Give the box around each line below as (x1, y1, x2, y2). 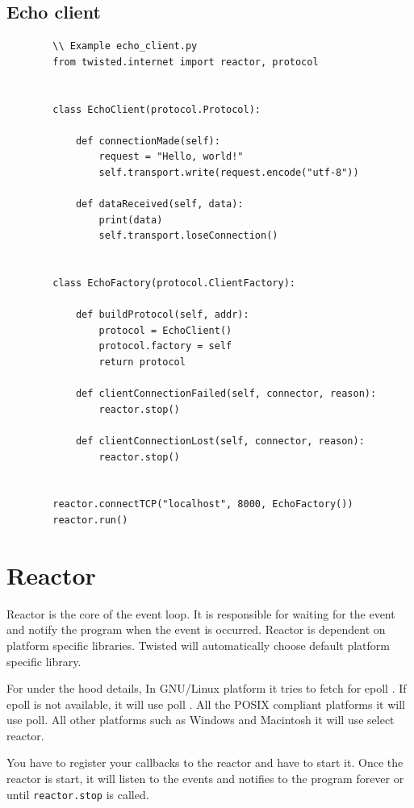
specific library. (6, 652, 82, 669)
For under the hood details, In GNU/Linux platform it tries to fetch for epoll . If (6, 680, 407, 697)
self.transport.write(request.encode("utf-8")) (98, 166, 359, 178)
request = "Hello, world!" (98, 151, 244, 163)
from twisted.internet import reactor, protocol (52, 56, 319, 68)
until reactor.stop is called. (6, 785, 149, 802)
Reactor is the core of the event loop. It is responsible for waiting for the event (6, 605, 395, 622)
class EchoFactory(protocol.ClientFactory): (52, 277, 295, 289)
